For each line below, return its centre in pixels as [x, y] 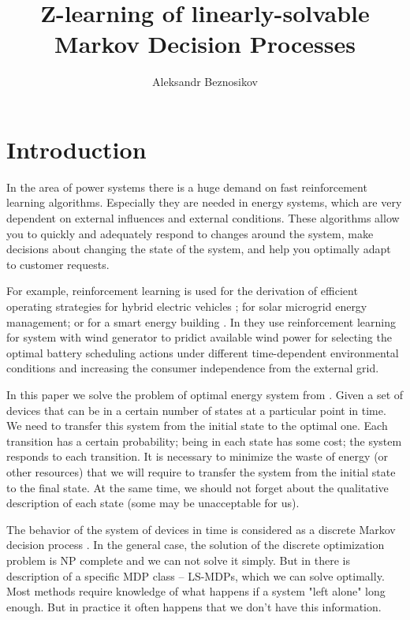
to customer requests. [58, 264]
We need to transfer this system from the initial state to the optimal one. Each [197, 426]
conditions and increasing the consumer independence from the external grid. [193, 368]
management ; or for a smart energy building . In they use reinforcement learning [201, 321]
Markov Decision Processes [205, 44]
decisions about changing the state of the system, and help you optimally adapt [199, 249]
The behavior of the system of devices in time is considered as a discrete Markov [201, 529]
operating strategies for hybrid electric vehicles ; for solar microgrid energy [187, 306]
